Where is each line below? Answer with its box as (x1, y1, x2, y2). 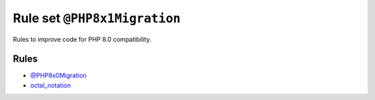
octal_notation (30, 81, 71, 90)
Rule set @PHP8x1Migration (12, 10, 181, 26)
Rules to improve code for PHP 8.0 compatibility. (12, 35, 152, 43)
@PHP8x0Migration (30, 72, 87, 80)
